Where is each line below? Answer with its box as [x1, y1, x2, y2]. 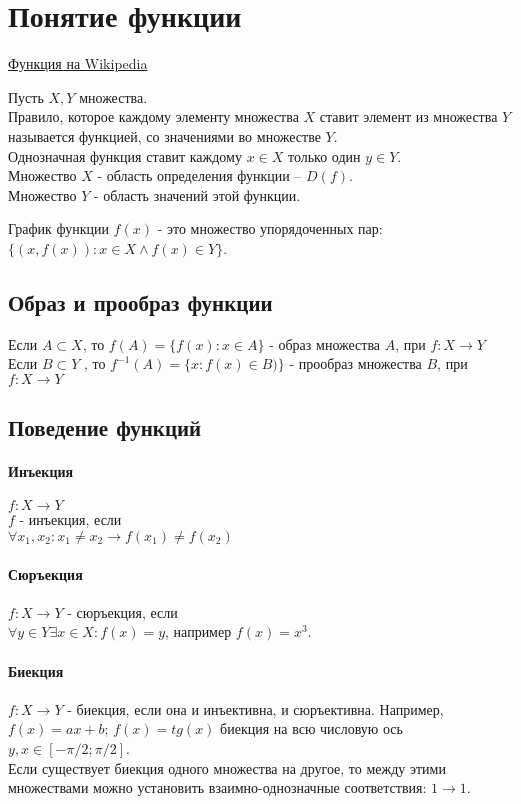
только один [287, 145, 361, 166]
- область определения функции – [97, 165, 302, 186]
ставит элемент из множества [319, 106, 498, 127]
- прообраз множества [289, 353, 422, 374]
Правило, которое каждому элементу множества [8, 106, 299, 127]
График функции [8, 218, 109, 239]
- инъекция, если [19, 509, 122, 530]
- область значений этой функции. [93, 184, 301, 205]
